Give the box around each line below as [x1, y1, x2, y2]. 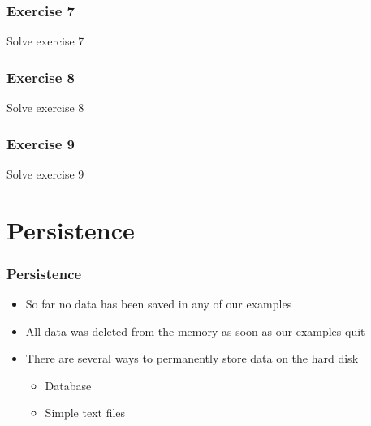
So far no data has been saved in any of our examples [25, 295, 292, 312]
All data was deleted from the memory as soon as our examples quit [25, 322, 365, 339]
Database [45, 377, 92, 394]
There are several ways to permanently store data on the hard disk [25, 350, 359, 367]
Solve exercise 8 [6, 99, 84, 116]
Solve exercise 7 [6, 32, 84, 49]
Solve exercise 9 [6, 165, 84, 182]
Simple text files [45, 404, 126, 421]
